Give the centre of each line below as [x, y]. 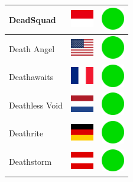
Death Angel [32, 48]
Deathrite [26, 133]
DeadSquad [33, 19]
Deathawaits [31, 77]
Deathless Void [36, 105]
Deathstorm [30, 162]
